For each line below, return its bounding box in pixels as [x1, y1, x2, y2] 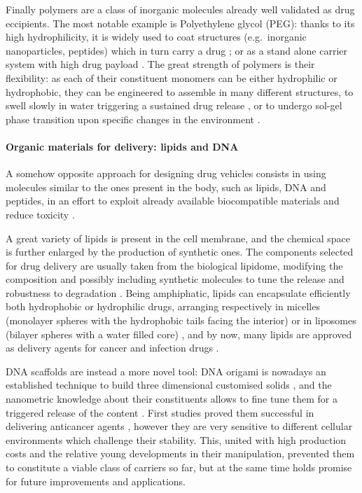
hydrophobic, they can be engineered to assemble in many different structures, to [6, 84, 354, 99]
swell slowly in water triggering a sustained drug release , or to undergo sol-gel [6, 98, 342, 113]
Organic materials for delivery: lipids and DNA [6, 139, 239, 153]
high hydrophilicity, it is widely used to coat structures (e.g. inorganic [6, 29, 307, 44]
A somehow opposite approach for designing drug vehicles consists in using [6, 166, 326, 181]
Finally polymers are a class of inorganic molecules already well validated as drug [6, 2, 355, 16]
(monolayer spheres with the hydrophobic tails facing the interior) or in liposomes [6, 313, 356, 328]
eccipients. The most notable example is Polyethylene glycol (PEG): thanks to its [6, 15, 355, 30]
